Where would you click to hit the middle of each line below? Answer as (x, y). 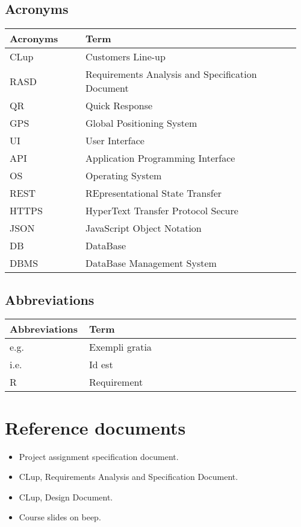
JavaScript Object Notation (143, 228)
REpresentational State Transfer (154, 193)
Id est (101, 365)
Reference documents (95, 427)
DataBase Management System (151, 263)
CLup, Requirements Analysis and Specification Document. (129, 477)
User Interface (115, 141)
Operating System (123, 176)
